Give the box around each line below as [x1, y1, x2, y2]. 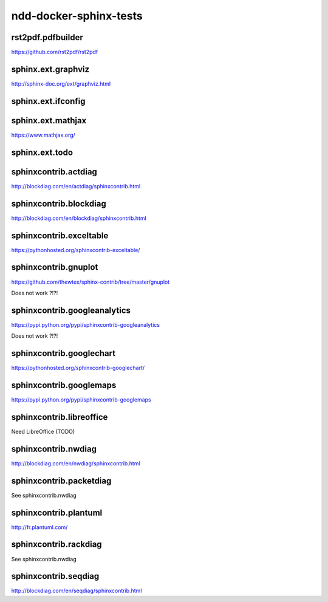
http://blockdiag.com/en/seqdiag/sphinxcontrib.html [11, 587, 142, 595]
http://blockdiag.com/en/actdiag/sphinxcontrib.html [11, 182, 141, 190]
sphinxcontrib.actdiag [11, 166, 97, 177]
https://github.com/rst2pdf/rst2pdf [11, 49, 98, 56]
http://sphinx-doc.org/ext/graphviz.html [11, 80, 111, 87]
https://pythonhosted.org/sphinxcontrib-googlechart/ [11, 364, 145, 372]
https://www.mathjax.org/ [11, 131, 75, 139]
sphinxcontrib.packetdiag [11, 476, 112, 486]
